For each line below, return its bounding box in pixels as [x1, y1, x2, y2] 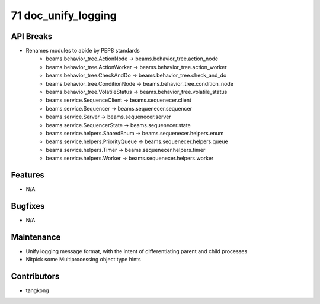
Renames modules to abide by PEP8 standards [25, 47, 140, 54]
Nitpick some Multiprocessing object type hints [25, 256, 142, 263]
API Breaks [11, 31, 53, 41]
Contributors [11, 271, 60, 282]
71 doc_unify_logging [11, 9, 117, 22]
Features [11, 170, 44, 180]
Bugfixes [11, 201, 45, 211]
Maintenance [11, 232, 61, 242]
